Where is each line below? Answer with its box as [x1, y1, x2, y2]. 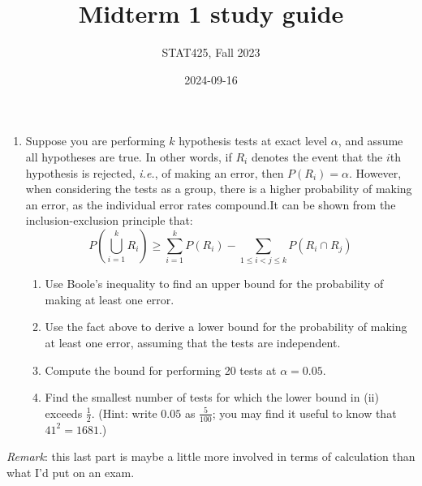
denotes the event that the [251, 148, 383, 165]
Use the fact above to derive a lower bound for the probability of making [45, 318, 407, 335]
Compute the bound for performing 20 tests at [45, 361, 277, 378]
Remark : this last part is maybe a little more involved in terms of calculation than [6, 448, 416, 465]
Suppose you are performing [25, 132, 166, 149]
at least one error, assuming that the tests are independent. [45, 333, 341, 351]
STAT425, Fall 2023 [161, 44, 261, 61]
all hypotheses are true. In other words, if [25, 148, 232, 165]
